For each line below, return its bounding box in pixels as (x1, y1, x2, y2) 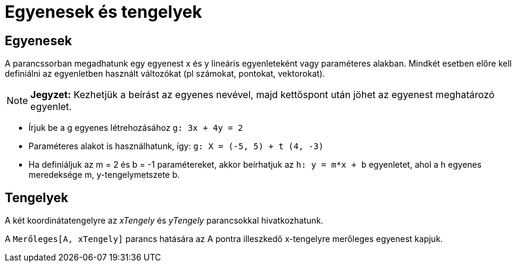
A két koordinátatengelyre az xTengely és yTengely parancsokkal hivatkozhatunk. (5, 215, 323, 226)
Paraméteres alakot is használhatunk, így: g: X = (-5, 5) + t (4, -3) (29, 141, 324, 152)
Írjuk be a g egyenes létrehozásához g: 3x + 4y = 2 (29, 122, 243, 133)
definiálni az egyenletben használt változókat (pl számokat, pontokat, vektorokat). (5, 68, 325, 79)
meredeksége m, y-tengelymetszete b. (29, 169, 180, 180)
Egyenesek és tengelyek (5, 2, 202, 22)
